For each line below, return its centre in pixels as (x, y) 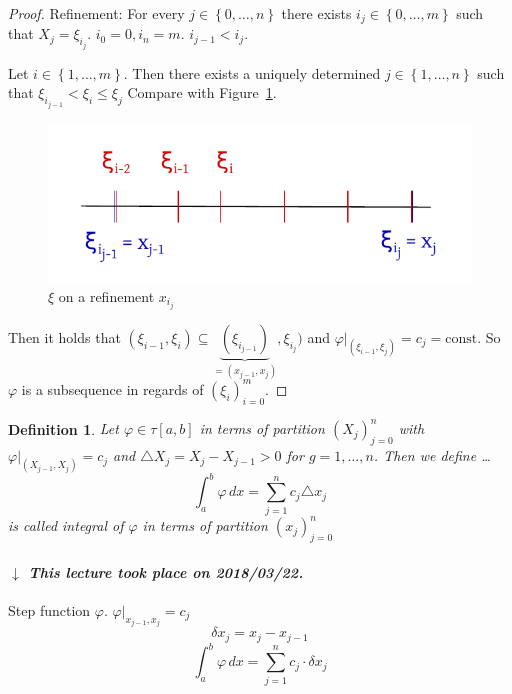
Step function (49, 609)
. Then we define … (432, 455)
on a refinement (106, 295)
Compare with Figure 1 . (202, 92)
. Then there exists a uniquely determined (252, 72)
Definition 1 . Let (63, 428)
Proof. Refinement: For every (96, 13)
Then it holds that (64, 337)
